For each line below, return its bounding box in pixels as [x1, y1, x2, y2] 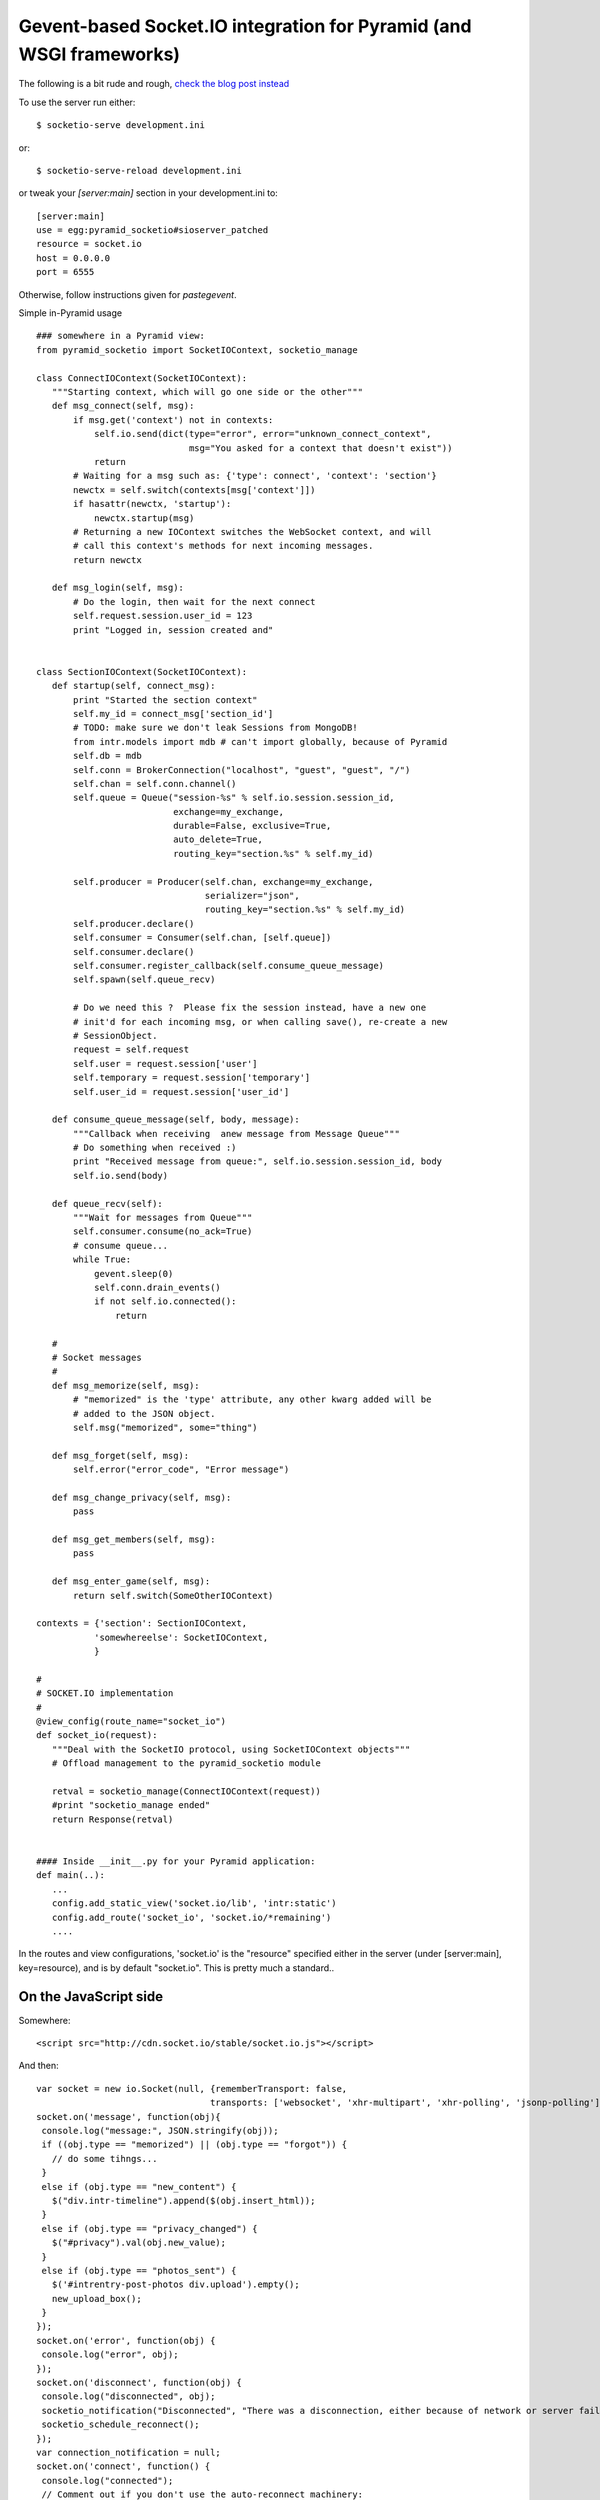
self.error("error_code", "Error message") [73, 1464, 290, 1475]
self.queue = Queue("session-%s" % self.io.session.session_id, [73, 792, 395, 804]
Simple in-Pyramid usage [18, 307, 123, 319]
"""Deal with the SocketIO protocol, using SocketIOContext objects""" [51, 1743, 411, 1755]
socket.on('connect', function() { [36, 2461, 211, 2472]
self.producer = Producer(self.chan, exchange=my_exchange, [73, 876, 374, 887]
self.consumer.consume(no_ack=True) [73, 1226, 253, 1237]
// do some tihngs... [51, 2153, 158, 2164]
